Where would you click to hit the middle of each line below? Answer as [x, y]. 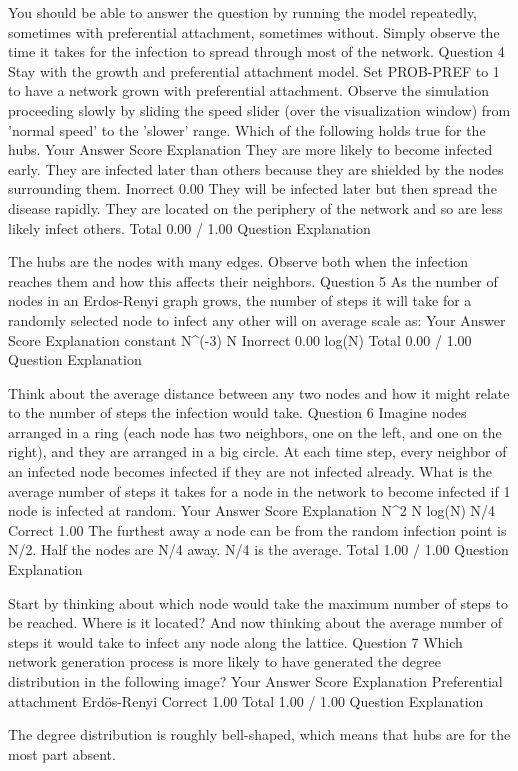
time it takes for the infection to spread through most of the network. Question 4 [256, 51]
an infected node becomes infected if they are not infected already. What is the [250, 471]
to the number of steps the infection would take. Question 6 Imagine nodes [237, 412]
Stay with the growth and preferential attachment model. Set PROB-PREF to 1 [254, 70]
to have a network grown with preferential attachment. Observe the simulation [248, 90]
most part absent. [62, 753]
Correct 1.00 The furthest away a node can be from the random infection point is [257, 529]
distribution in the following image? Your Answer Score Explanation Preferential [255, 681]
